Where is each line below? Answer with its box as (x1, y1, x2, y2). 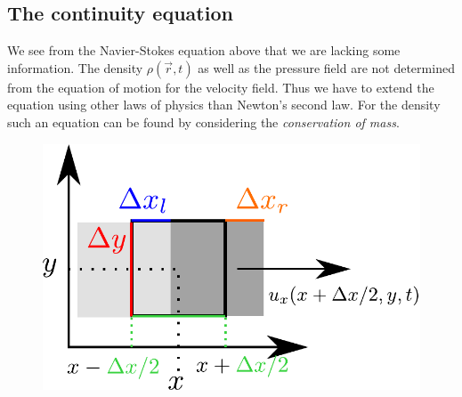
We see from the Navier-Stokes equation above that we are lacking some (7, 41, 401, 60)
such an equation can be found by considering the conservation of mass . (7, 112, 400, 131)
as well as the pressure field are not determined (198, 58, 455, 77)
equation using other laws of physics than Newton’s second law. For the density (7, 95, 441, 114)
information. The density (7, 58, 143, 77)
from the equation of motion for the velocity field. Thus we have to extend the (7, 77, 434, 96)
